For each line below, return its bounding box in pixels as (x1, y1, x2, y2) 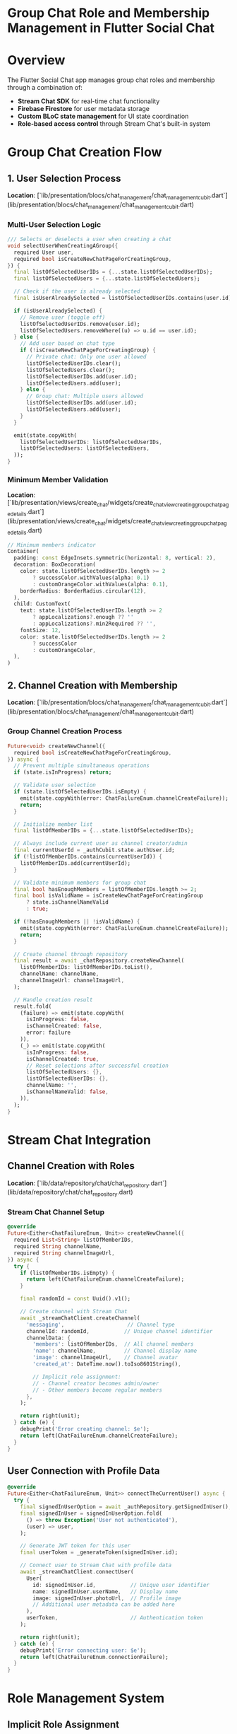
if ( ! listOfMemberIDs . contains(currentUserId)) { (13, 854, 162, 861)
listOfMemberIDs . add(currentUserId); (20, 859, 131, 867)
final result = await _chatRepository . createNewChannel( (13, 957, 185, 965)
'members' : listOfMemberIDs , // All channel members (32, 1341, 194, 1348)
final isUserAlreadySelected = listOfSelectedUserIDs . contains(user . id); (13, 295, 235, 302)
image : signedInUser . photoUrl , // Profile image (32, 1595, 181, 1602)
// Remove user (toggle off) (20, 313, 106, 321)
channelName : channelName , (20, 970, 99, 977)
